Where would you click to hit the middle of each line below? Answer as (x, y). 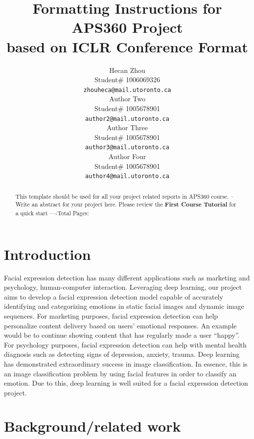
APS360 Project (127, 27)
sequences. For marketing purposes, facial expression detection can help (111, 315)
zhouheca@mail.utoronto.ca (127, 90)
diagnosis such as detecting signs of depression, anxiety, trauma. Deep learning (122, 354)
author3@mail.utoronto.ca (127, 148)
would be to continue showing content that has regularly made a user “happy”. (122, 335)
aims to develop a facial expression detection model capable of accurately (114, 296)
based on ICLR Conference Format (127, 46)
